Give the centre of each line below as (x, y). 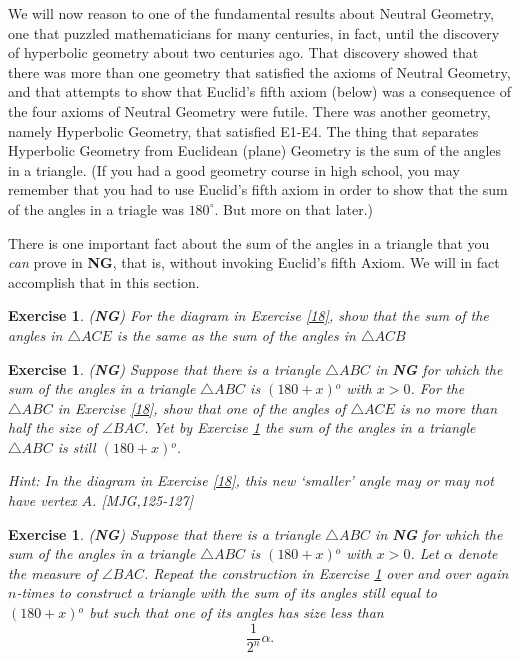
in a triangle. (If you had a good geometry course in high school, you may (234, 169)
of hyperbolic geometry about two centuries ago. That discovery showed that (243, 52)
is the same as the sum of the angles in (236, 334)
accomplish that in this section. (104, 281)
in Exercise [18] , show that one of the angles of (201, 407)
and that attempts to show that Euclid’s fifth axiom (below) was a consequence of (260, 91)
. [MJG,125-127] (142, 500)
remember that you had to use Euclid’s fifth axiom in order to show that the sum (258, 189)
